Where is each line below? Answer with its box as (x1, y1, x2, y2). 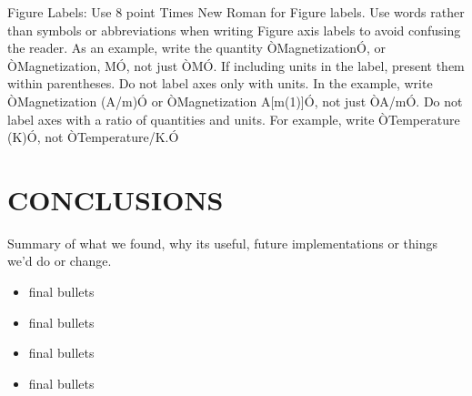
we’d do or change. (7, 251, 112, 270)
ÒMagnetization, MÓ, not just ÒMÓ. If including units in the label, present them (7, 56, 465, 75)
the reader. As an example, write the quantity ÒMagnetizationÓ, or (7, 38, 386, 57)
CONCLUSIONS (7, 180, 224, 218)
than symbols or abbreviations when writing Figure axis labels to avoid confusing (7, 20, 461, 39)
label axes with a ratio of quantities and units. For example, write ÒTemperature (7, 109, 460, 128)
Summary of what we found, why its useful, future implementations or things (7, 233, 437, 252)
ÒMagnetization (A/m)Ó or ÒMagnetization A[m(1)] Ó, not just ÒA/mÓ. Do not (7, 91, 463, 110)
